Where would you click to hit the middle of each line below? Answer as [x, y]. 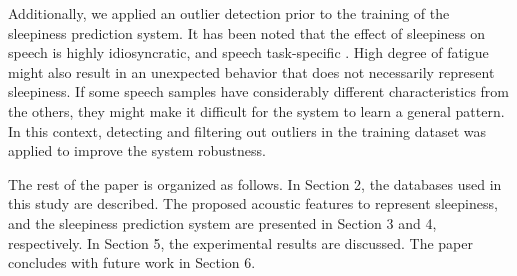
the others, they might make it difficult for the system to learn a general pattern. [256, 110]
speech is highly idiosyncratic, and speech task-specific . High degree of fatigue [248, 52]
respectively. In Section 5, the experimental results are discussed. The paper [240, 242]
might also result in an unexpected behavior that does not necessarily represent [251, 71]
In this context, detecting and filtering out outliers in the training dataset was [247, 130]
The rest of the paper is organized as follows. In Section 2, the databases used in [255, 183]
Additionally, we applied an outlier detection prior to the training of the [229, 13]
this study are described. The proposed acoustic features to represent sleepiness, [253, 203]
